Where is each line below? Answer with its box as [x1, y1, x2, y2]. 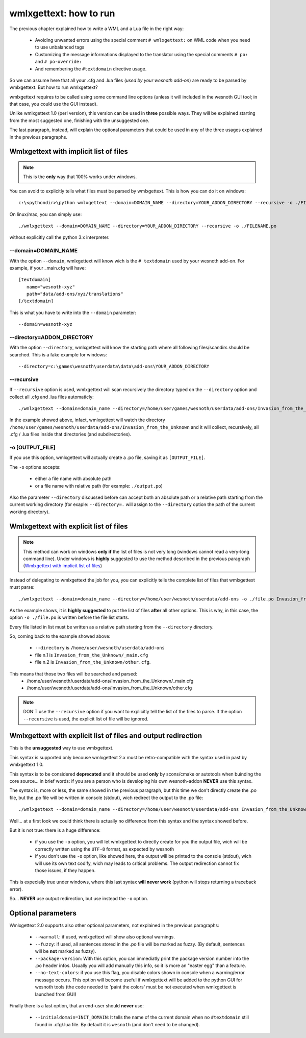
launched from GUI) [35, 991, 76, 997]
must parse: [9, 584, 35, 590]
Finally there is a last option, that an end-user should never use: [9, 1002, 144, 1008]
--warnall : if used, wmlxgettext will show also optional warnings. [35, 934, 175, 940]
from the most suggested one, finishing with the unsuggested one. [9, 117, 150, 124]
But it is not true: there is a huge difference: [9, 827, 101, 833]
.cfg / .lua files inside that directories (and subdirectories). [9, 431, 132, 438]
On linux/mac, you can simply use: [9, 211, 82, 217]
